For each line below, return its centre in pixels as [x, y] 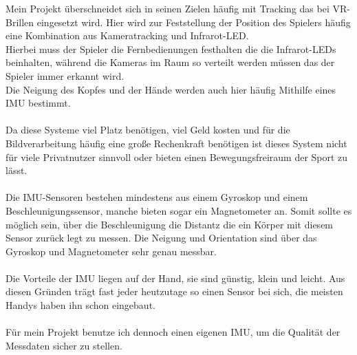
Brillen [20, 22]
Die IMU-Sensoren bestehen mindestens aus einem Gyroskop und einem [157, 197]
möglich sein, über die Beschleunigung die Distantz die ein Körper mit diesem [170, 224]
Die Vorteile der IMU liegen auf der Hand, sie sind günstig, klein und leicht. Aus [175, 278]
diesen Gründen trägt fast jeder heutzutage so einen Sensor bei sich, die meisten [174, 291]
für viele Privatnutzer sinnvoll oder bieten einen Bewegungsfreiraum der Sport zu [177, 157]
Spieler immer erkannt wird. [65, 75]
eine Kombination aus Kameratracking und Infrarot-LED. [127, 35]
